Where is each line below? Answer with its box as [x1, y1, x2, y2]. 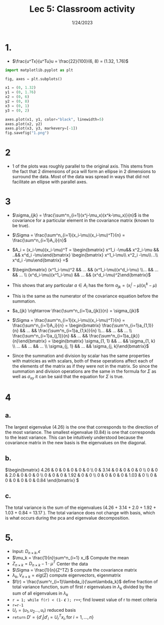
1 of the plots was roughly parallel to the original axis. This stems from [12, 163, 153, 169]
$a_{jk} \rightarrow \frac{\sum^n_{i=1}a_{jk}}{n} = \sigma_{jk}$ [12, 308, 140, 313]
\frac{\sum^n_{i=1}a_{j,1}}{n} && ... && [12, 333, 88, 338]
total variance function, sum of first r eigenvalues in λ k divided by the [12, 584, 152, 591]
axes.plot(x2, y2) [5, 121, 43, 126]
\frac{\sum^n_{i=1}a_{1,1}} [102, 322, 154, 328]
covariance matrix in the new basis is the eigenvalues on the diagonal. [5, 440, 147, 446]
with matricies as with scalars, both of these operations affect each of [12, 358, 153, 363]
